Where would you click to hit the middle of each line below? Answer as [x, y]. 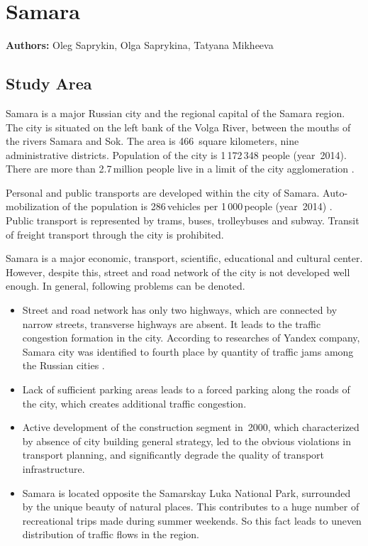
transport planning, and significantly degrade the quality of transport [173, 455]
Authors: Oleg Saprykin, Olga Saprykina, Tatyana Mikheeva [140, 45]
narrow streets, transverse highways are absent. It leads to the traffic [172, 323]
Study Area [49, 83]
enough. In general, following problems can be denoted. [126, 286]
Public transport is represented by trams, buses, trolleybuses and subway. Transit [183, 220]
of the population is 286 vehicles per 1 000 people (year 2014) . [197, 206]
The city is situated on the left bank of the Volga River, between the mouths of [178, 127]
